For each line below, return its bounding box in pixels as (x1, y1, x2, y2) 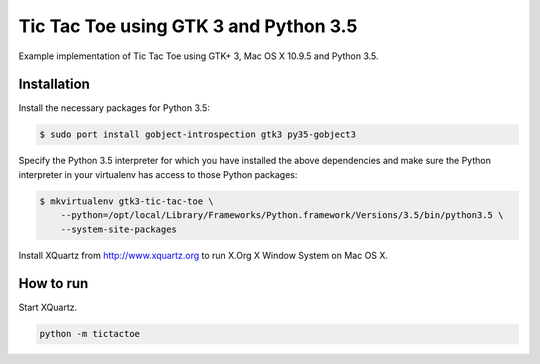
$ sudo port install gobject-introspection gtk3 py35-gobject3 (39, 129, 357, 140)
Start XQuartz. (18, 301, 78, 314)
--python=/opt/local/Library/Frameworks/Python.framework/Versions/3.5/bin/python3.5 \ (60, 210, 504, 221)
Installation (18, 76, 90, 93)
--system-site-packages (60, 223, 177, 235)
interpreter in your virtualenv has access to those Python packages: (18, 168, 298, 180)
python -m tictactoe (39, 328, 140, 340)
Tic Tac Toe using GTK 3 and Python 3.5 (18, 15, 358, 37)
